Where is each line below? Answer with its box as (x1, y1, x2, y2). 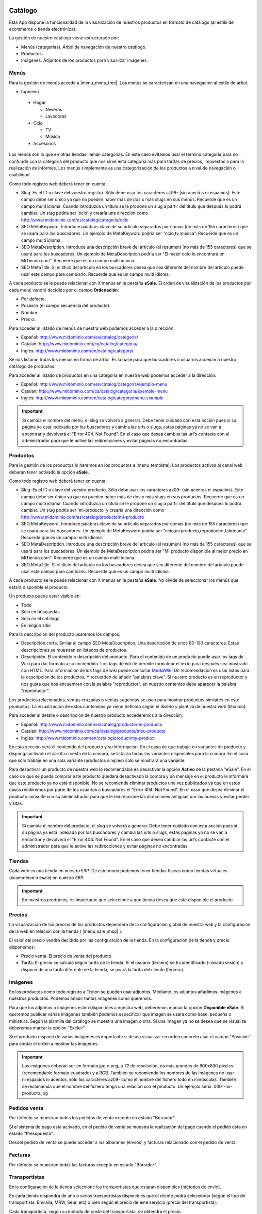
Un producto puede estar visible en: (9, 593, 81, 599)
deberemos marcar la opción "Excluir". (9, 1025, 86, 1030)
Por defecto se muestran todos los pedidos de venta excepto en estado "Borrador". (9, 1115, 176, 1121)
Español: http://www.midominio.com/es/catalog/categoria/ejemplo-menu (21, 381, 167, 387)
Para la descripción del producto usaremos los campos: (9, 631, 121, 637)
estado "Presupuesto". (9, 1130, 54, 1136)
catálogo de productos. (9, 363, 56, 369)
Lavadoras (45, 113, 66, 119)
